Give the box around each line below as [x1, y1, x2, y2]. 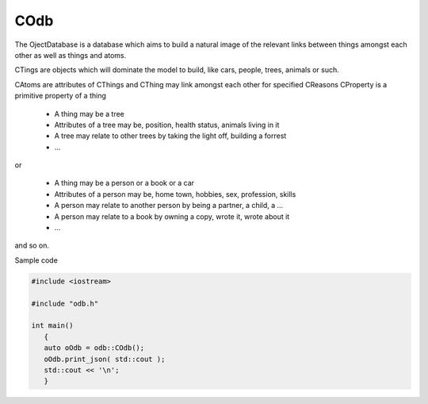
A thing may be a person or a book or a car [54, 179, 194, 188]
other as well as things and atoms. [14, 50, 127, 60]
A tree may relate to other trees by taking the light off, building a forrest [54, 131, 287, 140]
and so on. [14, 240, 50, 250]
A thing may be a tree [54, 109, 124, 118]
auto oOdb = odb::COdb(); [44, 344, 145, 352]
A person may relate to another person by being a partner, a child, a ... [54, 201, 284, 210]
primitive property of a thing [14, 91, 106, 101]
